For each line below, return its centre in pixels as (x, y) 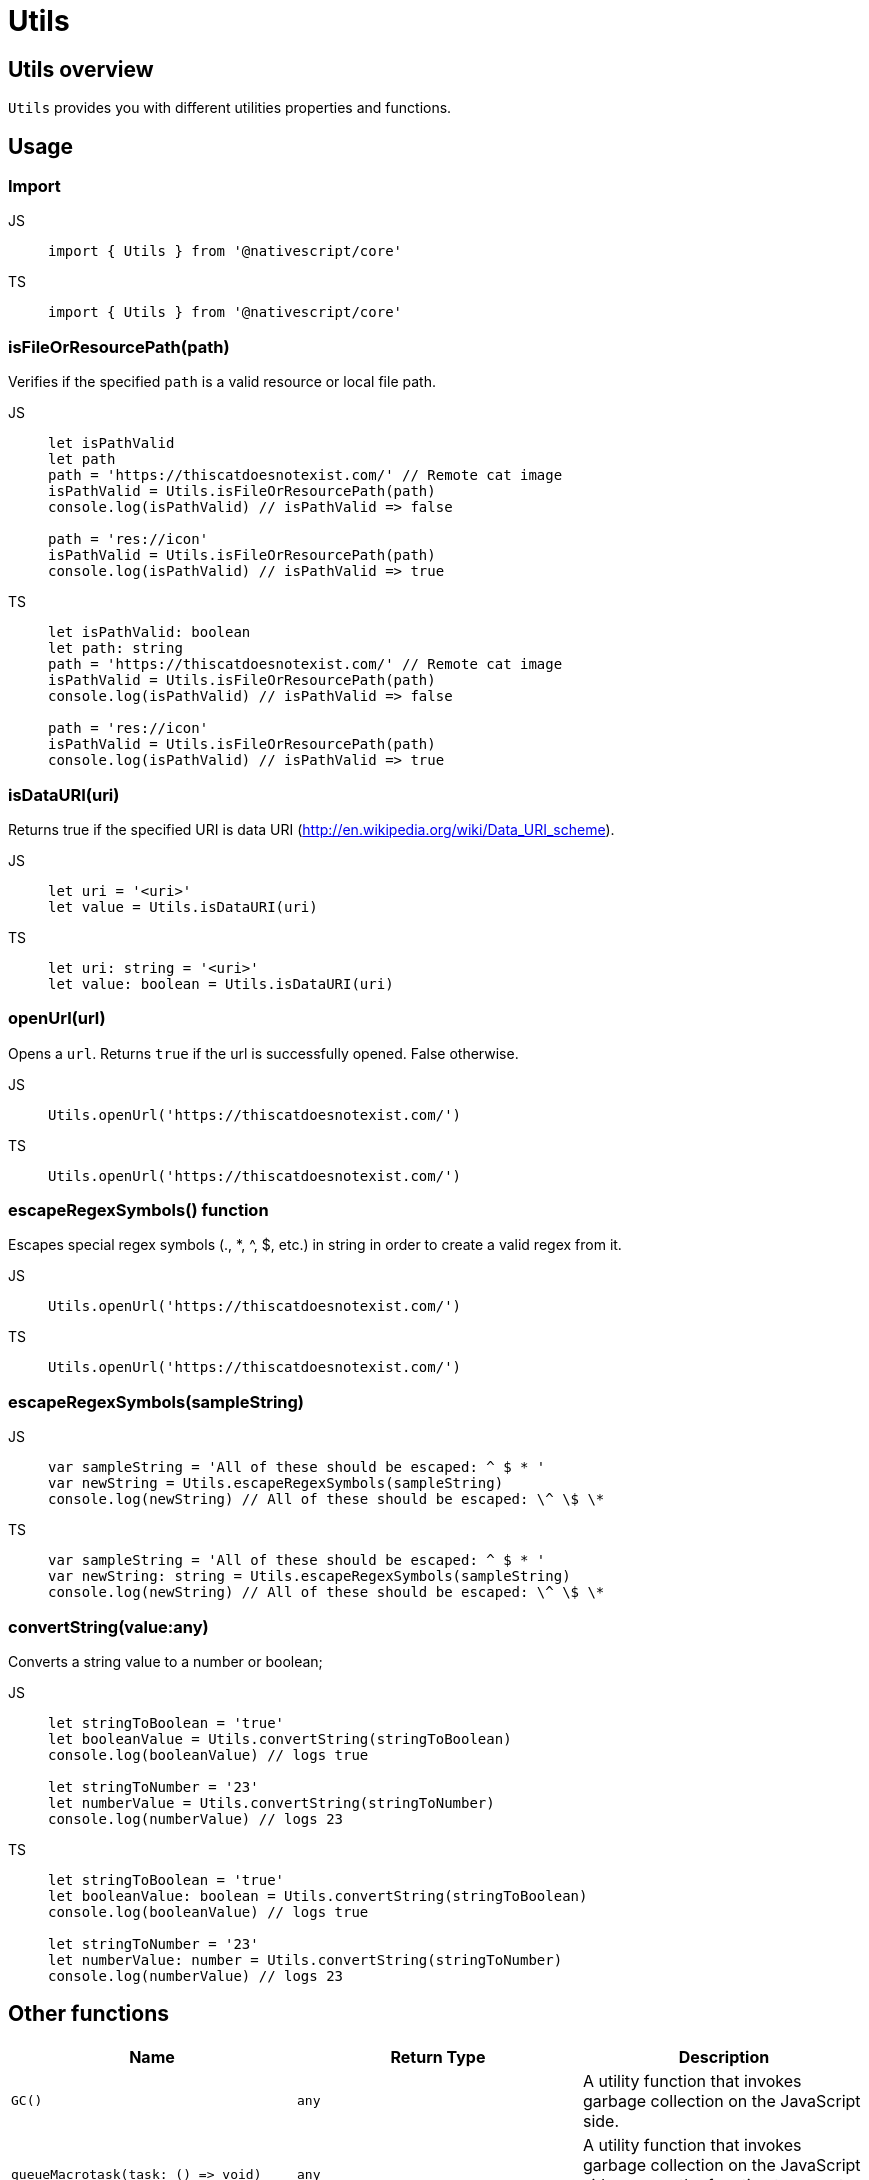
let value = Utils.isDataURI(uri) (183, 906)
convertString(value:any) (108, 1626)
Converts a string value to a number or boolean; (165, 1661)
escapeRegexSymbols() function (138, 1210)
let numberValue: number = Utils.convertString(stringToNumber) (305, 1959)
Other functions (88, 2014)
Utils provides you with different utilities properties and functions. (230, 108)
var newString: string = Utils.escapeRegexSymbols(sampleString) (309, 1576)
